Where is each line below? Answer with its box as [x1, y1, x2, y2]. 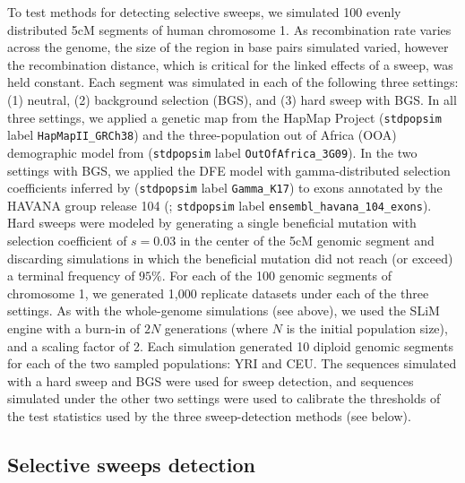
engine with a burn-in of [7, 319, 141, 337]
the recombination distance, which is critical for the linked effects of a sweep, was [7, 55, 453, 73]
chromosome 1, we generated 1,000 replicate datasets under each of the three [7, 283, 429, 302]
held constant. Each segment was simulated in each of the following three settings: [7, 73, 459, 91]
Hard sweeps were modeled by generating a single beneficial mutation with [7, 213, 417, 232]
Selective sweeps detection [7, 450, 255, 478]
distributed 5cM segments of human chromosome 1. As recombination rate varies [7, 20, 452, 39]
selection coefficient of [7, 231, 127, 250]
